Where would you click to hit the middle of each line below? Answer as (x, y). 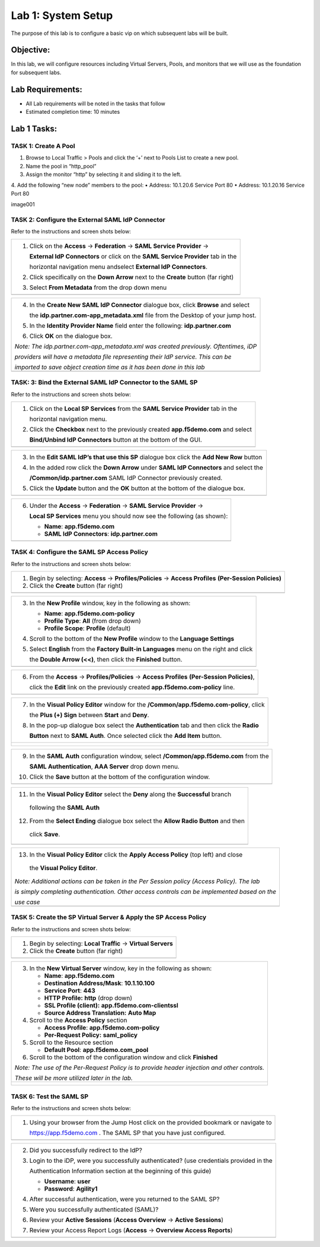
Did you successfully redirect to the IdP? (86, 1150)
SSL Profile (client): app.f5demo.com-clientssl (111, 1006)
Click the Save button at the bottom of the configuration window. (120, 777)
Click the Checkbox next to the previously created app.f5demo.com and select (140, 429)
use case (27, 902)
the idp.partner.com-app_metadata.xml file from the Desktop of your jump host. (143, 315)
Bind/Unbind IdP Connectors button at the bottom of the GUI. (116, 440)
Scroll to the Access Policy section (78, 1021)
